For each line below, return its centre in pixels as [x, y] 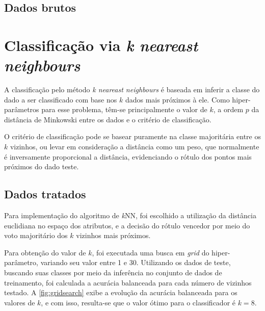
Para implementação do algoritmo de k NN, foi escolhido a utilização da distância [130, 215]
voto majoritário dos [36, 235]
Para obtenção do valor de [45, 252]
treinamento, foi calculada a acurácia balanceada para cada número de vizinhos [128, 282]
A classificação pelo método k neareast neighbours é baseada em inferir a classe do [132, 89]
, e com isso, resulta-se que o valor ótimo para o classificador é [138, 302]
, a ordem [228, 109]
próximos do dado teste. [42, 166]
